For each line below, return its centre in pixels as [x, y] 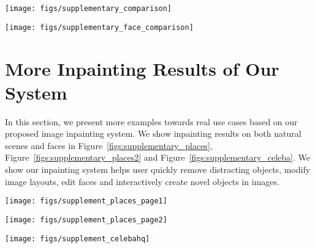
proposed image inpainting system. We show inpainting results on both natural [153, 133]
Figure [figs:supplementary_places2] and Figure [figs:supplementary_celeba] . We [157, 157]
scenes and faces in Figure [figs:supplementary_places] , [109, 145]
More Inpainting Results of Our [142, 68]
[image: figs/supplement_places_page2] [86, 220]
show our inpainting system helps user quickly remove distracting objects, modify [158, 169]
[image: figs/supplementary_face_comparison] [99, 27]
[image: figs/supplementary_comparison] [89, 9]
